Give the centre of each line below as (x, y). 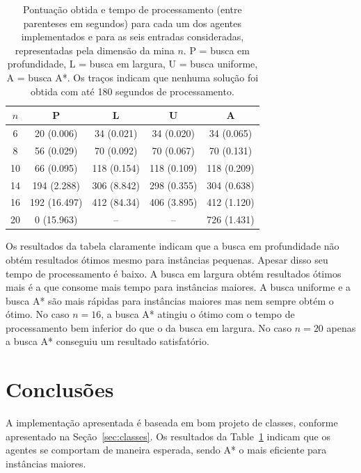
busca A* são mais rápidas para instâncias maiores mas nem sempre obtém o (170, 300)
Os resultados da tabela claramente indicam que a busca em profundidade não (173, 246)
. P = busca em (216, 50)
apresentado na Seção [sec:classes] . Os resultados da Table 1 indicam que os (168, 436)
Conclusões (60, 389)
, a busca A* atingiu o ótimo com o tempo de (198, 314)
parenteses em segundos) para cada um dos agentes (132, 23)
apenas (341, 327)
